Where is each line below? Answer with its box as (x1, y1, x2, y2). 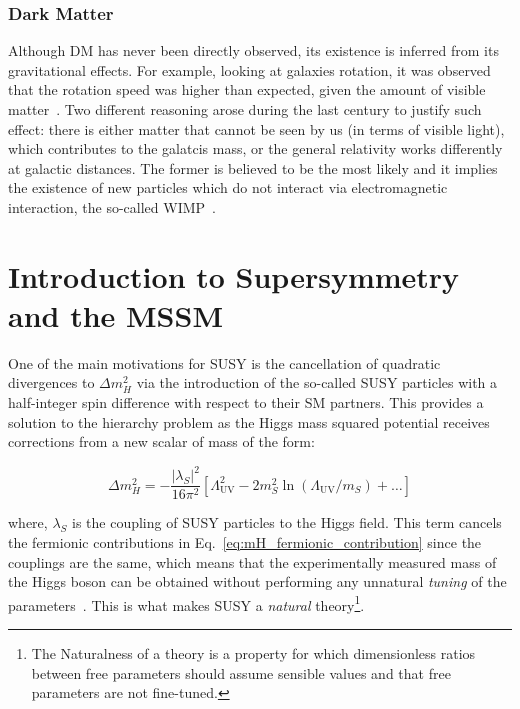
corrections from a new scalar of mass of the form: (8, 431, 315, 452)
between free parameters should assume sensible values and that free (31, 662, 451, 683)
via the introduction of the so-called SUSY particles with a (136, 372, 498, 393)
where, (8, 512, 48, 533)
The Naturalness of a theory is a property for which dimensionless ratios (31, 643, 476, 664)
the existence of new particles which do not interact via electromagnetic (8, 177, 448, 198)
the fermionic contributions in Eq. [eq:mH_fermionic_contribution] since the (8, 532, 482, 552)
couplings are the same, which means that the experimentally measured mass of (8, 551, 497, 572)
